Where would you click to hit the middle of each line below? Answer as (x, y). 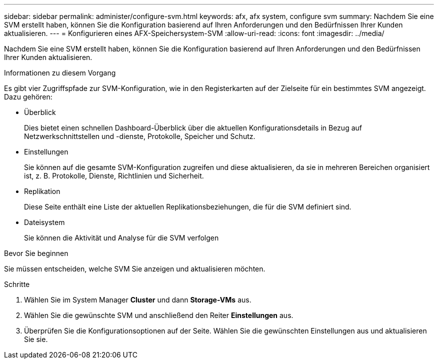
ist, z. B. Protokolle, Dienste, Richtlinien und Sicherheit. (114, 176)
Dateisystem (44, 222)
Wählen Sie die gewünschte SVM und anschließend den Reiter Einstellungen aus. (159, 315)
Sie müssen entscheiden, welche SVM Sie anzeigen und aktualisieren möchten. (135, 269)
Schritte (17, 284)
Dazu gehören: (28, 97)
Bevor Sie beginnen (36, 253)
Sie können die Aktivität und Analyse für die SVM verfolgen (121, 238)
